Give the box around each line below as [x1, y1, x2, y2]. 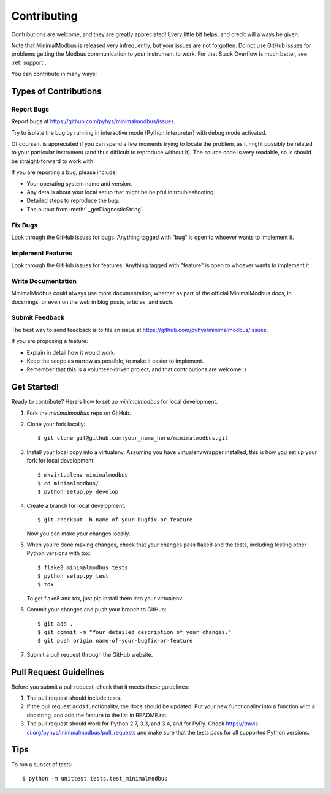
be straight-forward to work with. [11, 157, 95, 165]
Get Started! [11, 382, 59, 392]
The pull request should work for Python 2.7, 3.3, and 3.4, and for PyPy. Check [26, 720, 225, 727]
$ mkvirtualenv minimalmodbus [37, 471, 129, 478]
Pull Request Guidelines [11, 667, 104, 677]
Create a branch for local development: [26, 502, 126, 509]
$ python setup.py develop [37, 488, 119, 496]
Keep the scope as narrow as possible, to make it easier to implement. [26, 357, 204, 365]
